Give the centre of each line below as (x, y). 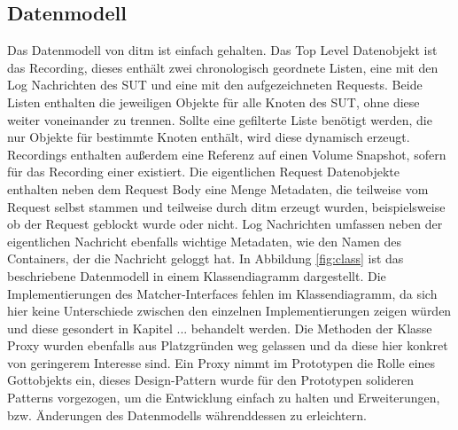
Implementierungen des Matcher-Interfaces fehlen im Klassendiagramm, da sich (222, 293)
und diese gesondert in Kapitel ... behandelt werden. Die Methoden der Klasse (220, 328)
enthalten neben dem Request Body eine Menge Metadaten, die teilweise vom (218, 188)
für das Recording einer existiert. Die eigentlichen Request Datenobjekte (203, 172)
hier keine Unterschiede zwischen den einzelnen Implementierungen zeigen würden (229, 311)
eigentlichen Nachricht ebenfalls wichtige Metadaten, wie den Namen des (205, 241)
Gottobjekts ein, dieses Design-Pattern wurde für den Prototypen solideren (211, 380)
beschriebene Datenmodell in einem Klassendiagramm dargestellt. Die (197, 275)
